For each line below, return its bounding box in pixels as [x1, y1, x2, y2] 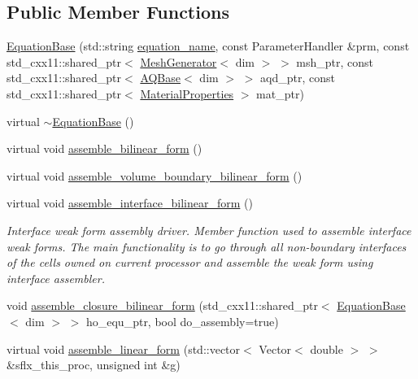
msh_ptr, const [296, 53, 374, 70]
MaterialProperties [140, 85, 234, 102]
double [310, 340, 343, 357]
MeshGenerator [140, 53, 217, 70]
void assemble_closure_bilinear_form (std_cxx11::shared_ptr [7, 297, 318, 314]
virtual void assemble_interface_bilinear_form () [7, 194, 253, 211]
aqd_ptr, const [260, 69, 335, 86]
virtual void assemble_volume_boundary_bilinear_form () [7, 167, 303, 184]
